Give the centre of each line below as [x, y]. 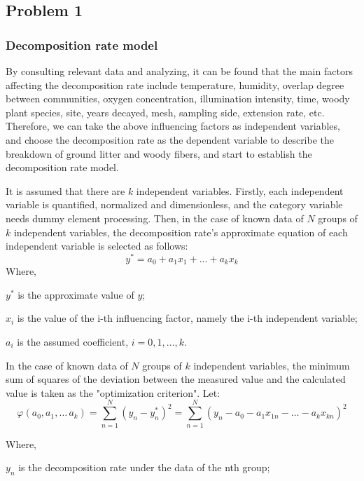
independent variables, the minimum [272, 365]
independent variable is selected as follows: [97, 246]
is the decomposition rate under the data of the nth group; [144, 467]
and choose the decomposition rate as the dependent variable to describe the [170, 139]
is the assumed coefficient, [73, 342]
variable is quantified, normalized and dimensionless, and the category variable [174, 204]
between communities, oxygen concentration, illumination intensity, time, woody [178, 99]
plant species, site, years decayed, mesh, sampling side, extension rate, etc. [165, 112]
